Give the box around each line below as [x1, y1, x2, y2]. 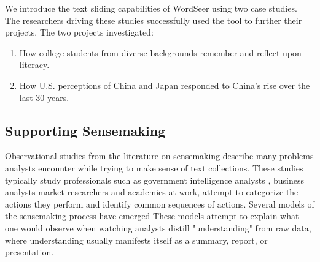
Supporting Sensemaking [5, 121, 166, 140]
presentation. [5, 245, 54, 258]
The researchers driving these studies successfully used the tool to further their [5, 13, 302, 26]
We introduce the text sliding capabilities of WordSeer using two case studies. [5, 2, 297, 14]
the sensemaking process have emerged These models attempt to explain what [5, 209, 299, 222]
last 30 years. [19, 91, 69, 103]
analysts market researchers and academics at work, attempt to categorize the [5, 185, 299, 198]
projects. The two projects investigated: [5, 26, 154, 39]
